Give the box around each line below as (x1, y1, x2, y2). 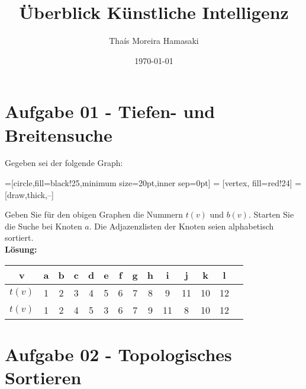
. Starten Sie (248, 208, 294, 221)
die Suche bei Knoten (5, 219, 82, 232)
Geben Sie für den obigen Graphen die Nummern (5, 208, 183, 221)
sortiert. (5, 231, 34, 244)
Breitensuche (5, 122, 112, 146)
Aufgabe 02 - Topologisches (5, 342, 232, 366)
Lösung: (5, 243, 37, 255)
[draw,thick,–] (5, 188, 54, 200)
